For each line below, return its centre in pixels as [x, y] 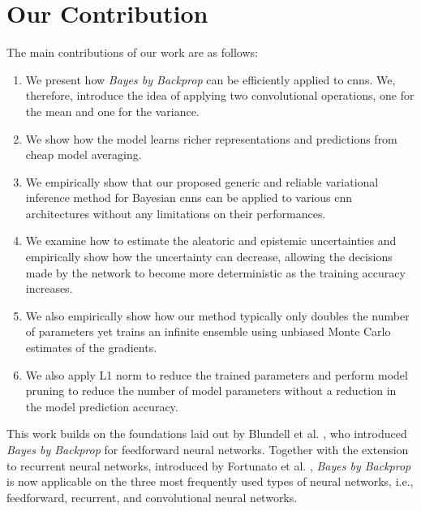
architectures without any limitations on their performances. [176, 213]
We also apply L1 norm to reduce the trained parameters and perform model [217, 374]
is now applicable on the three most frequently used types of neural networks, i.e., [210, 481]
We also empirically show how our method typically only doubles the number [217, 315]
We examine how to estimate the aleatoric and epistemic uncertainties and [211, 240]
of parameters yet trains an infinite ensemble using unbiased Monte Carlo [208, 331]
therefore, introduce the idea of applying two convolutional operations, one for [220, 95]
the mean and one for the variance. [112, 111]
